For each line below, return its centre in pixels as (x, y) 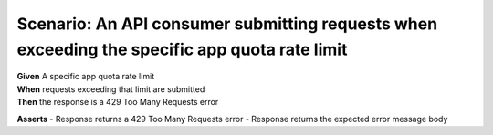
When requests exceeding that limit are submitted (111, 89)
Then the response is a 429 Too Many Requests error (118, 102)
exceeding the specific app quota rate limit (182, 49)
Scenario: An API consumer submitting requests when (227, 24)
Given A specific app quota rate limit (86, 77)
